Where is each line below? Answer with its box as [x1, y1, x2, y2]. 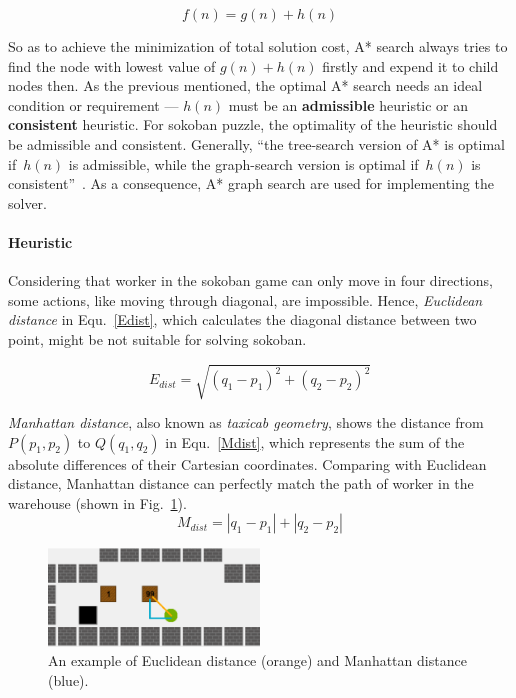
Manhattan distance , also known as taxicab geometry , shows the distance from [8, 412, 484, 433]
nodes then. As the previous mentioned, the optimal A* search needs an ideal [8, 75, 483, 96]
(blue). [48, 669, 89, 690]
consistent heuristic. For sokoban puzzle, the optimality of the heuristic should [8, 114, 498, 135]
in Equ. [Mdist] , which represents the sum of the [165, 431, 465, 452]
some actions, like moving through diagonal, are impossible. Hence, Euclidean [8, 289, 483, 310]
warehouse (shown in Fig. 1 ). [8, 492, 187, 513]
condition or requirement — [8, 94, 179, 115]
